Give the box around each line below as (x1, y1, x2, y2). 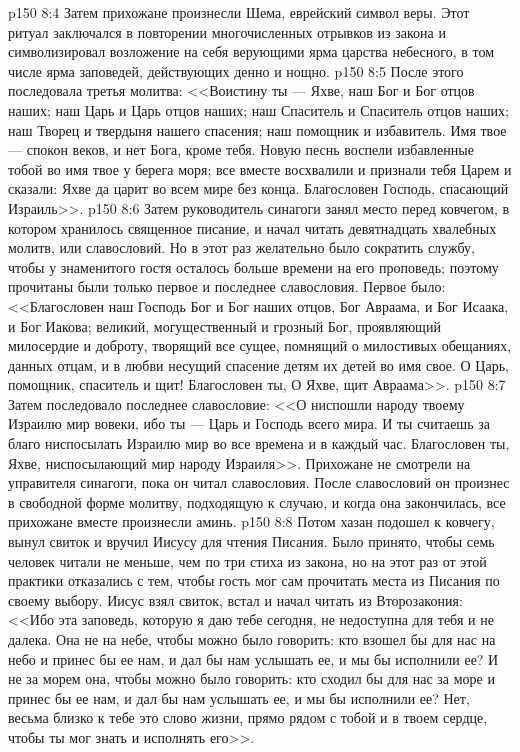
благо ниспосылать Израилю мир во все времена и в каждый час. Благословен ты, (8, 433, 510, 454)
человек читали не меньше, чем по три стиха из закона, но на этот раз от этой (8, 550, 487, 571)
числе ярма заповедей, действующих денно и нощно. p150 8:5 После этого (8, 60, 464, 81)
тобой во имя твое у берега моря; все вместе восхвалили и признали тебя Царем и (8, 158, 512, 179)
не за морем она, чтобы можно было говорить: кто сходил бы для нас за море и (8, 668, 495, 689)
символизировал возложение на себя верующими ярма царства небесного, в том (8, 41, 495, 62)
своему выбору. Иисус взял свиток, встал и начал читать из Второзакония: (8, 589, 463, 610)
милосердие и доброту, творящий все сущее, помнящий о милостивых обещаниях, (8, 335, 512, 356)
